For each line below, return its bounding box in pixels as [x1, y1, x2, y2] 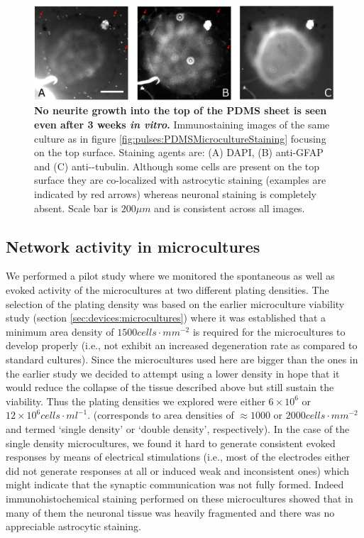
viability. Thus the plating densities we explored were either [6, 393, 265, 408]
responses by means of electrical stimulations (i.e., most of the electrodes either [6, 449, 350, 464]
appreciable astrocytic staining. [6, 519, 141, 534]
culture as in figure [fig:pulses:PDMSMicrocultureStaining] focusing [34, 131, 326, 146]
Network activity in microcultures [6, 235, 260, 257]
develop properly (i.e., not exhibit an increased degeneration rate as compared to [6, 338, 358, 353]
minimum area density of [6, 324, 114, 339]
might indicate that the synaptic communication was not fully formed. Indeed [6, 477, 344, 492]
